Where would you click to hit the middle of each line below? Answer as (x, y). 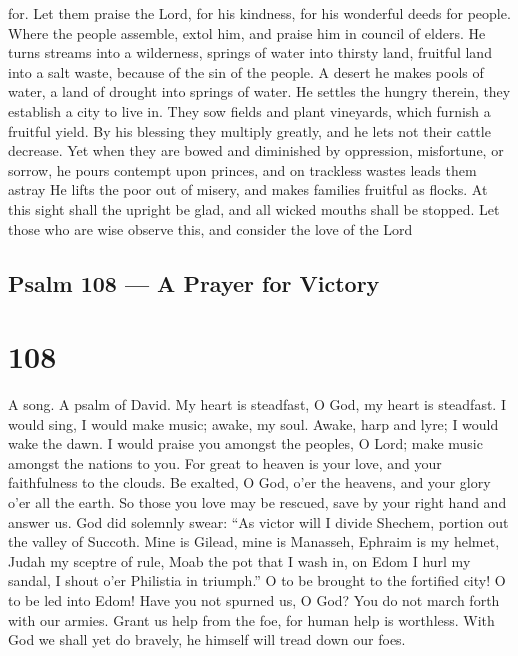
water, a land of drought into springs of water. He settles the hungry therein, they (259, 91)
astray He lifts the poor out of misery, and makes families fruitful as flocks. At (248, 189)
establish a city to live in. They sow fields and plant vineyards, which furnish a (249, 110)
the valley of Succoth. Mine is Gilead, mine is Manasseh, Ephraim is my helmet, (254, 541)
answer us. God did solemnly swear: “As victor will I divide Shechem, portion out (258, 521)
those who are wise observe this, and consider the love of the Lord (210, 228)
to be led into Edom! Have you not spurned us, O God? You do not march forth (254, 599)
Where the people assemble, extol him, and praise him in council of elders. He (247, 32)
